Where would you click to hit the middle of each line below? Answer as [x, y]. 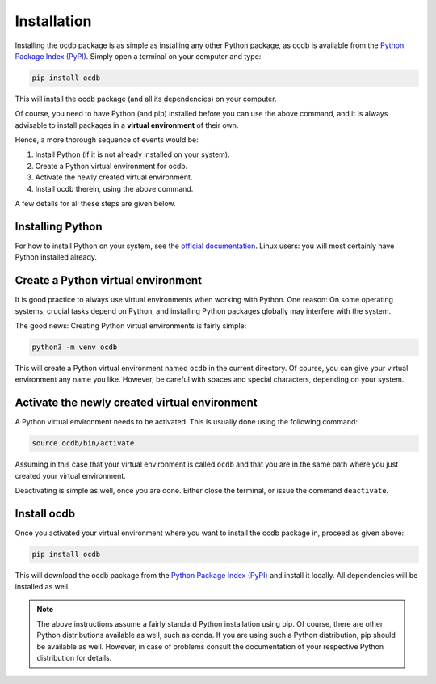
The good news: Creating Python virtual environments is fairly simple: [131, 326]
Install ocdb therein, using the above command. [114, 188]
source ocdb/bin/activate [83, 443]
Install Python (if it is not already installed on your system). [132, 154]
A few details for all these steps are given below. [96, 204]
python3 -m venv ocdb [75, 347]
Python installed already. [56, 257]
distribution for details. [74, 658]
